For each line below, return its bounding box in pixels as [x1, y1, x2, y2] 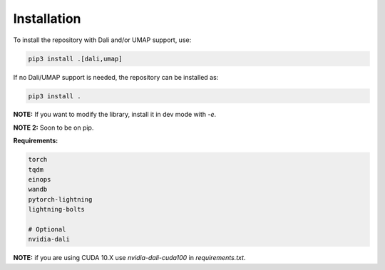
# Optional [28, 225, 66, 233]
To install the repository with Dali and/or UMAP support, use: [13, 36, 192, 44]
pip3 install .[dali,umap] [28, 54, 123, 63]
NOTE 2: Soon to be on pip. [13, 123, 94, 132]
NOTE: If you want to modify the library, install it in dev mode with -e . [13, 110, 217, 119]
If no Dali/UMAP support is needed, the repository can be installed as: [13, 73, 219, 81]
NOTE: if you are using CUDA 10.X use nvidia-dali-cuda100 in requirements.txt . [13, 254, 246, 262]
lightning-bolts [28, 205, 86, 214]
